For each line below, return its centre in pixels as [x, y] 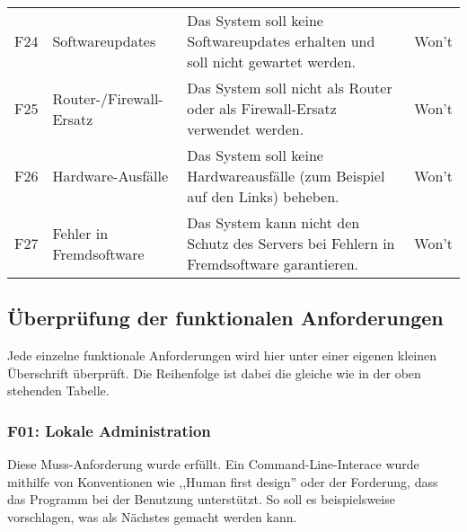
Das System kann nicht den [273, 222]
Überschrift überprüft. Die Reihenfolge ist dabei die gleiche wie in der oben [214, 372]
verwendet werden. [246, 129]
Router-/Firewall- [108, 98]
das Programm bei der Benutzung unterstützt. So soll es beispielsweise [201, 499]
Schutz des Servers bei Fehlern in [291, 243]
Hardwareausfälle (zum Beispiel [286, 176]
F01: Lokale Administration [109, 430]
